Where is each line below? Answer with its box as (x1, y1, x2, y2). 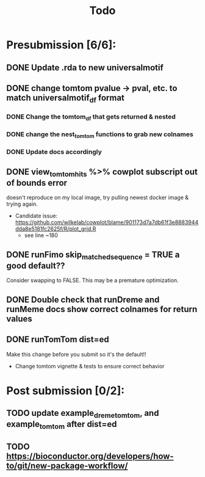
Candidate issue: (15, 212, 58, 220)
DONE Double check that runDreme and (6, 294, 160, 305)
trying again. (6, 200, 38, 208)
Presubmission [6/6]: (6, 38, 117, 52)
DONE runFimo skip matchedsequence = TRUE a (6, 249, 180, 261)
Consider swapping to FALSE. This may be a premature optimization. (6, 277, 179, 284)
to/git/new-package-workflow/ (6, 461, 128, 471)
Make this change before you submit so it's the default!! (6, 351, 146, 358)
